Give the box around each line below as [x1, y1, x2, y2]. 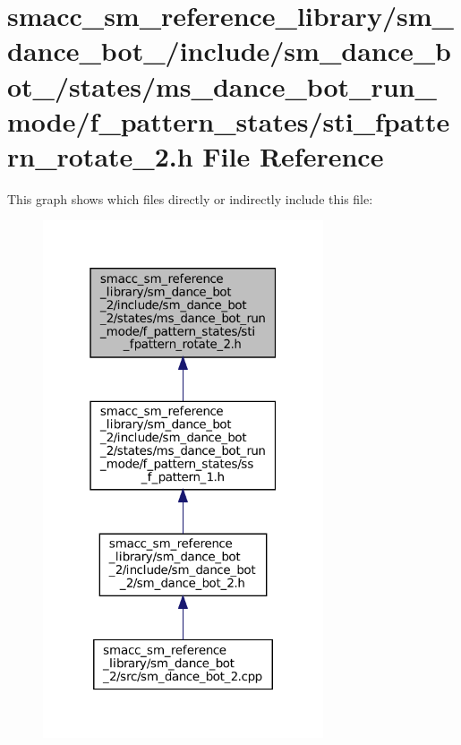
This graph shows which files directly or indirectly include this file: [7, 189, 373, 208]
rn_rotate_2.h [7, 137, 193, 174]
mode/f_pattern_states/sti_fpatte [7, 102, 450, 139]
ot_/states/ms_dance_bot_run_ [7, 67, 437, 104]
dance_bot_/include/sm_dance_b [7, 32, 451, 69]
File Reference [202, 137, 384, 174]
